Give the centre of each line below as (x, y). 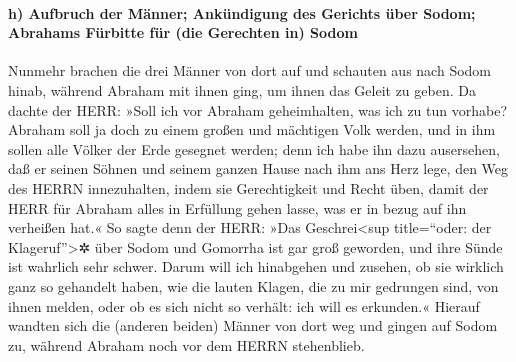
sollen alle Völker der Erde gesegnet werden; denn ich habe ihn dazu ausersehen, (254, 148)
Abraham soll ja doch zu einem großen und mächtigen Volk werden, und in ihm (252, 129)
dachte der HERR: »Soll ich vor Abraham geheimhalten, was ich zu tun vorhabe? (257, 109)
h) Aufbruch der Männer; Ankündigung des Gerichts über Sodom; (242, 12)
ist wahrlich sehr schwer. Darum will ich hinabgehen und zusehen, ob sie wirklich (256, 266)
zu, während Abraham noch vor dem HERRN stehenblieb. (186, 344)
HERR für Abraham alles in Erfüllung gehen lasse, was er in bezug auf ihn (237, 207)
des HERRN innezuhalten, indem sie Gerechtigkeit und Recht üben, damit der (248, 187)
